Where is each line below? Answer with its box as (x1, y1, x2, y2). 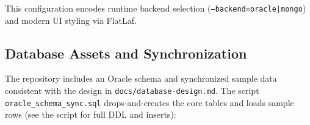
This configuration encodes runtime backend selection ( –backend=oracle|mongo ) (5, 2, 306, 14)
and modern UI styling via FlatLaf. (5, 13, 137, 26)
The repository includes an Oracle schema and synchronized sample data (5, 72, 277, 85)
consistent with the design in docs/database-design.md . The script (5, 84, 259, 97)
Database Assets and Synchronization (5, 43, 247, 62)
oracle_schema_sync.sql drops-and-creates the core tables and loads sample (5, 96, 294, 109)
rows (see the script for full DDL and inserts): (5, 108, 176, 121)
